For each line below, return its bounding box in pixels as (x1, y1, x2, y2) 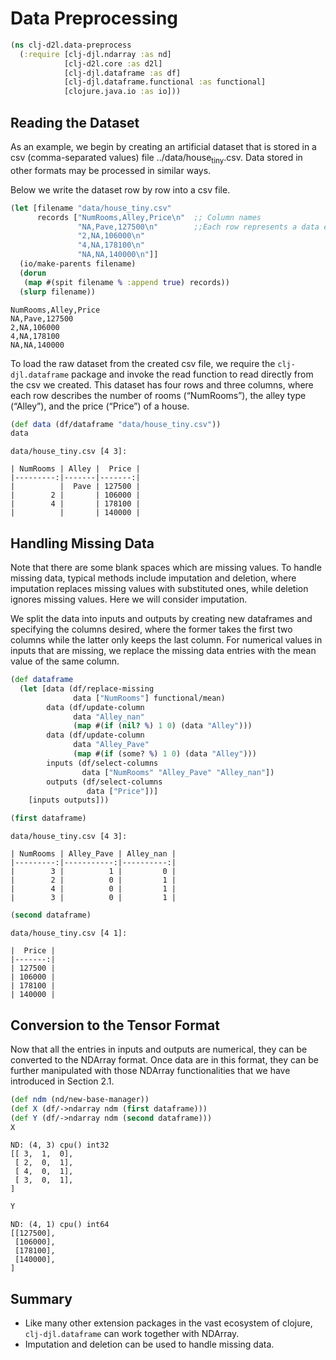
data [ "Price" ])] (86, 786, 159, 796)
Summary (10, 1290, 73, 1307)
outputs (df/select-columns (46, 777, 163, 787)
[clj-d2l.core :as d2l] (63, 58, 163, 69)
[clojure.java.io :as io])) (63, 87, 182, 97)
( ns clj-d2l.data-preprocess (10, 40, 132, 50)
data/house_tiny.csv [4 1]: (10, 928, 128, 939)
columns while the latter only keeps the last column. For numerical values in (10, 634, 323, 646)
